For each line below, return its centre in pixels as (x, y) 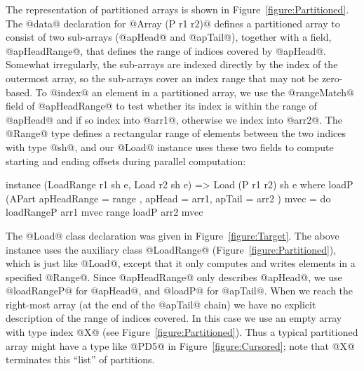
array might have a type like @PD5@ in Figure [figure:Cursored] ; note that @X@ (180, 345)
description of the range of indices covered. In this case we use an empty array (174, 318)
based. (19, 92)
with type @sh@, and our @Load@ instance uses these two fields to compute (170, 147)
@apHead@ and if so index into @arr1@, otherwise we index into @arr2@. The (174, 119)
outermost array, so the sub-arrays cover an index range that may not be (162, 78)
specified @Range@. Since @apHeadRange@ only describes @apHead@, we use (174, 276)
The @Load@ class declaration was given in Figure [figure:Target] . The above (173, 235)
